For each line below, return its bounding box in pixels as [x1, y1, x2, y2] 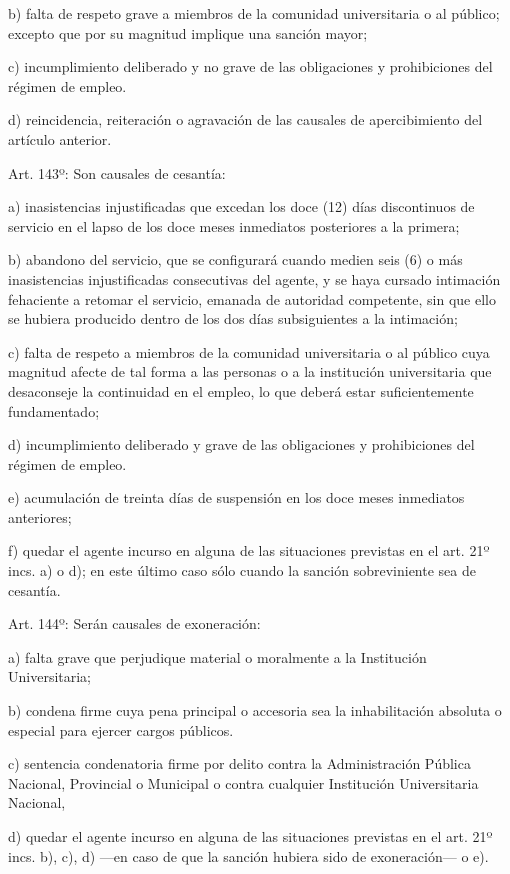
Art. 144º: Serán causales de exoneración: [8, 613, 261, 634]
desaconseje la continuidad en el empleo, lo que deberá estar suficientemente [8, 380, 474, 401]
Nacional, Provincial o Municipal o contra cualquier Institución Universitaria [8, 772, 479, 793]
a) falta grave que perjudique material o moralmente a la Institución [8, 646, 427, 667]
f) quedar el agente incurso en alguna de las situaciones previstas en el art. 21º [8, 540, 490, 561]
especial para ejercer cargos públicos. [8, 719, 234, 740]
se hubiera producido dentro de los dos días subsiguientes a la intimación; [8, 308, 458, 329]
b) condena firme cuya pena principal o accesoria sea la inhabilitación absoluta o [8, 700, 502, 721]
